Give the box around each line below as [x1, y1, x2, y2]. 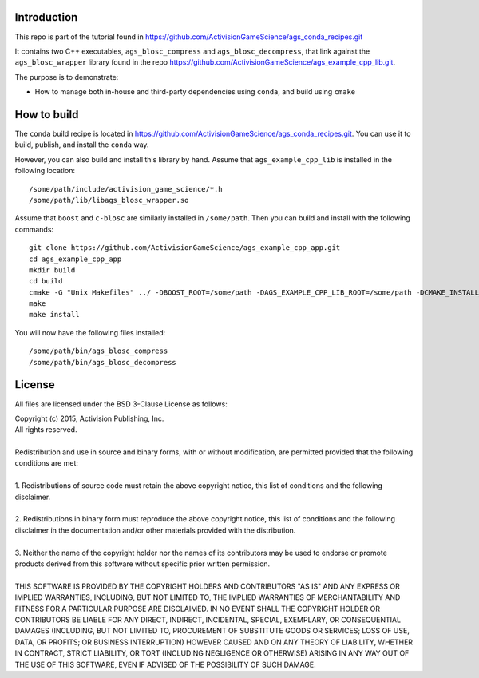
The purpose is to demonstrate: [14, 72, 119, 81]
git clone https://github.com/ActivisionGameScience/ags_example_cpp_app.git [29, 244, 341, 252]
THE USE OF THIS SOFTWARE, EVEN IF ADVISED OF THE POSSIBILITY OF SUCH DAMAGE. [14, 660, 317, 669]
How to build [14, 108, 79, 121]
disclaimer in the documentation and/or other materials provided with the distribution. [14, 525, 296, 535]
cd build [29, 276, 63, 286]
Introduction [14, 10, 78, 24]
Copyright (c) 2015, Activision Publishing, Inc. [14, 414, 164, 423]
